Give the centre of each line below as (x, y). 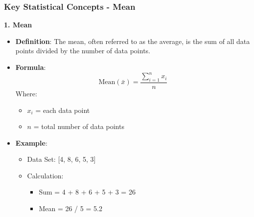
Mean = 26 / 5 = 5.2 (70, 208)
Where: (26, 93)
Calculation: (45, 175)
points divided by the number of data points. (83, 51)
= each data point (63, 110)
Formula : (31, 67)
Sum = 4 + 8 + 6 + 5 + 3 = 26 (87, 192)
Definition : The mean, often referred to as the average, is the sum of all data (133, 41)
